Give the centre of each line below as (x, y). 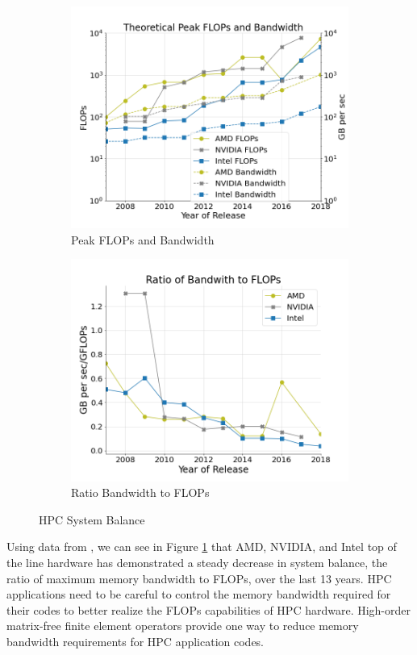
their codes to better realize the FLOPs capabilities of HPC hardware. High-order (209, 609)
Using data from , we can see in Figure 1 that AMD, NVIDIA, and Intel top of (202, 547)
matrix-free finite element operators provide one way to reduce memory (183, 626)
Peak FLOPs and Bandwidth (143, 239)
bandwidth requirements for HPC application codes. (136, 641)
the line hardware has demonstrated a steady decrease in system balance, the (197, 562)
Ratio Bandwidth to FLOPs (140, 492)
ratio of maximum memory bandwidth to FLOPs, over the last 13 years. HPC (199, 578)
